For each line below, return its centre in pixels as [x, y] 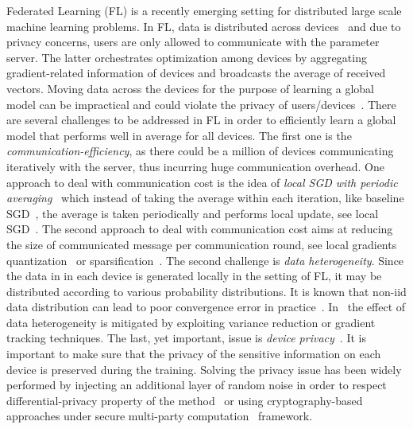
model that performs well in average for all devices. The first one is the [179, 135]
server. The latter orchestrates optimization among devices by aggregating [187, 57]
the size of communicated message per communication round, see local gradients [202, 244]
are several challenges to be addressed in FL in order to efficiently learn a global [201, 120]
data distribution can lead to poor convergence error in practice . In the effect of [206, 307]
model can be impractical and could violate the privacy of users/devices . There [201, 104]
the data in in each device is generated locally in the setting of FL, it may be [194, 276]
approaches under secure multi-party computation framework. [160, 416]
